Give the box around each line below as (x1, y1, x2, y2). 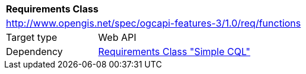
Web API (98, 31, 136, 43)
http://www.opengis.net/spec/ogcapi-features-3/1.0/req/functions (6, 17, 301, 29)
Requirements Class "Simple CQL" (98, 46, 251, 57)
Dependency (6, 46, 63, 57)
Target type (6, 31, 58, 43)
